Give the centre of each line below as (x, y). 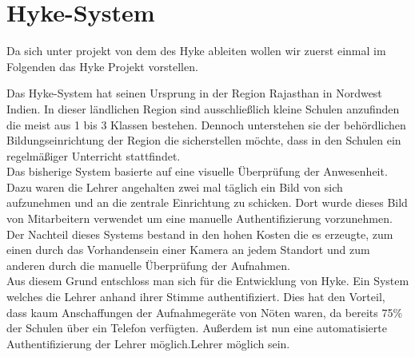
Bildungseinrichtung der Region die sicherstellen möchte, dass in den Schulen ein (204, 140)
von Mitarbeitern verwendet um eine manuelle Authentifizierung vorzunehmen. (200, 218)
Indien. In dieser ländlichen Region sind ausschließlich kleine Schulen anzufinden (203, 108)
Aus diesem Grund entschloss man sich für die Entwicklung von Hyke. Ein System (208, 281)
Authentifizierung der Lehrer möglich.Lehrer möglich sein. (148, 343)
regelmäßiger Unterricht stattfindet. (94, 155)
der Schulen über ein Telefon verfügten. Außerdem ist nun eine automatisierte (197, 328)
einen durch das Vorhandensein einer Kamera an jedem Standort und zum (188, 250)
